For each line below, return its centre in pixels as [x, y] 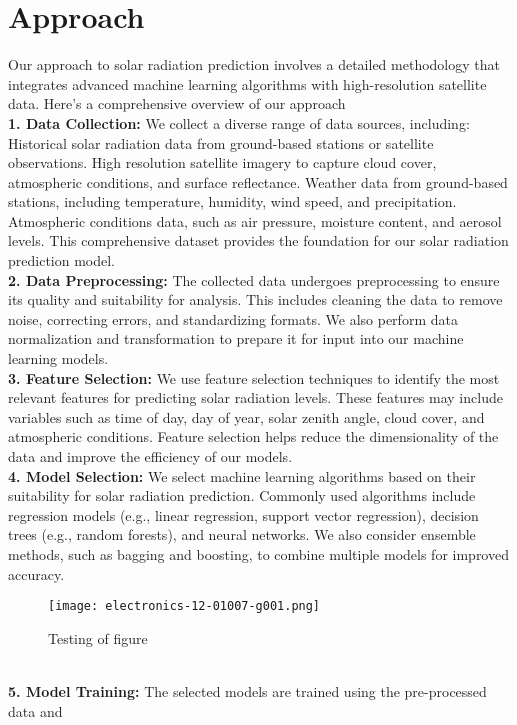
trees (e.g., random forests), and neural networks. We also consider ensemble [242, 534]
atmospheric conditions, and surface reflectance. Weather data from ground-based [258, 181]
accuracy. [36, 573]
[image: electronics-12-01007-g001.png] [184, 606]
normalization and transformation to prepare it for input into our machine [236, 338]
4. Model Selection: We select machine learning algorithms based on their [242, 475]
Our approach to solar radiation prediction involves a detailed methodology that [254, 64]
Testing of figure [98, 637]
